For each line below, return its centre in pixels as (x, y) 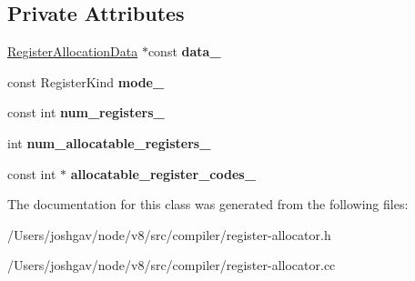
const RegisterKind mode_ (86, 81)
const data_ (184, 51)
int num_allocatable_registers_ (109, 142)
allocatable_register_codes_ (163, 173)
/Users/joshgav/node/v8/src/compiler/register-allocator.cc (172, 265)
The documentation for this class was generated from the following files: (208, 204)
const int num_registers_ (86, 112)
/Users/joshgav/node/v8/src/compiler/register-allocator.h (169, 234)
